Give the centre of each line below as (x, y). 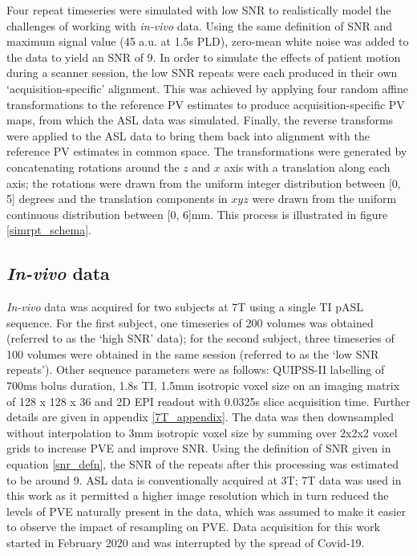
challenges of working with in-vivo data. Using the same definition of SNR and (200, 25)
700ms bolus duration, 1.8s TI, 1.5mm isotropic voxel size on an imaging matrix (203, 386)
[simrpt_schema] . (49, 230)
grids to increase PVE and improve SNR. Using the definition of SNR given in (199, 448)
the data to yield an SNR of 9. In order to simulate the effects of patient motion (204, 57)
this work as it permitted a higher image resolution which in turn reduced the (198, 495)
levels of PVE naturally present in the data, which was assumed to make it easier (206, 511)
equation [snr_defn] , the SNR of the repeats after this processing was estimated (202, 464)
